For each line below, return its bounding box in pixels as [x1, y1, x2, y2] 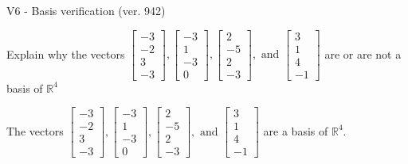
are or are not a [324, 45, 402, 62]
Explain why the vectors [6, 45, 125, 62]
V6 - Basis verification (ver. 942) [6, 2, 166, 18]
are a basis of [263, 122, 328, 139]
